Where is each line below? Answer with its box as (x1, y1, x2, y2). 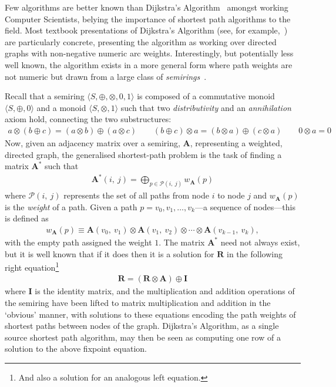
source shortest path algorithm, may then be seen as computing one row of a (5, 331, 281, 343)
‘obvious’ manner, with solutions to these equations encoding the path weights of (5, 308, 296, 320)
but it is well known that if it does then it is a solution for (5, 247, 214, 260)
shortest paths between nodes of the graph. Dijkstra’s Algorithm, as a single (5, 319, 279, 332)
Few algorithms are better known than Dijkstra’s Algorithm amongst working (5, 1, 288, 13)
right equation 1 (5, 260, 59, 273)
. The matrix (159, 235, 205, 248)
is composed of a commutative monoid (137, 90, 275, 102)
